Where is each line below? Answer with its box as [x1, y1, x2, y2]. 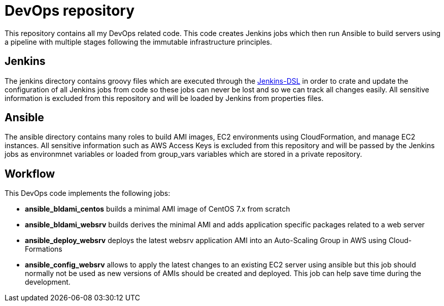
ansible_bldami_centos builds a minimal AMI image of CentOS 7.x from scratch [25, 205, 290, 214]
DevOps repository [5, 2, 135, 19]
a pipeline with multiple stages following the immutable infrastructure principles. [5, 37, 272, 46]
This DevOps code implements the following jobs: [5, 189, 170, 198]
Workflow [5, 167, 55, 180]
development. [25, 278, 71, 287]
